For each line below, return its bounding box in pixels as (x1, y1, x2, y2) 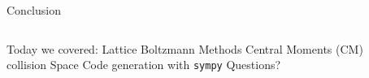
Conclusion (7, 2, 61, 18)
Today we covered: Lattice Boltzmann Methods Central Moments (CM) (7, 40, 363, 57)
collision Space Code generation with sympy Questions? (7, 56, 281, 73)
